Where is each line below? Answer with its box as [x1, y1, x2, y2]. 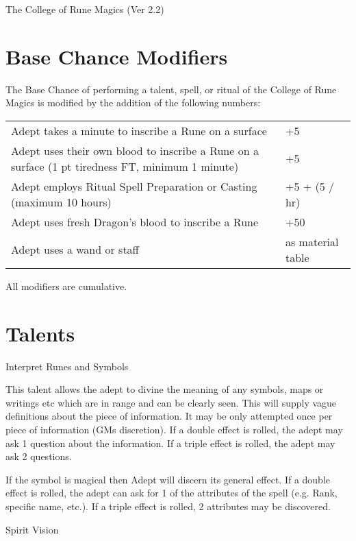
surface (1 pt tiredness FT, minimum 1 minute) [11, 158, 239, 174]
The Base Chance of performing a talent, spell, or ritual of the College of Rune [5, 82, 337, 96]
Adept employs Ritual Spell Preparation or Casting [11, 178, 257, 194]
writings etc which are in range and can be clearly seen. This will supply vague [5, 395, 337, 409]
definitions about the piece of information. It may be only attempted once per [5, 409, 333, 423]
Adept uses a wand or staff [11, 241, 139, 258]
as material [285, 233, 339, 250]
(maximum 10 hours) [11, 193, 112, 210]
